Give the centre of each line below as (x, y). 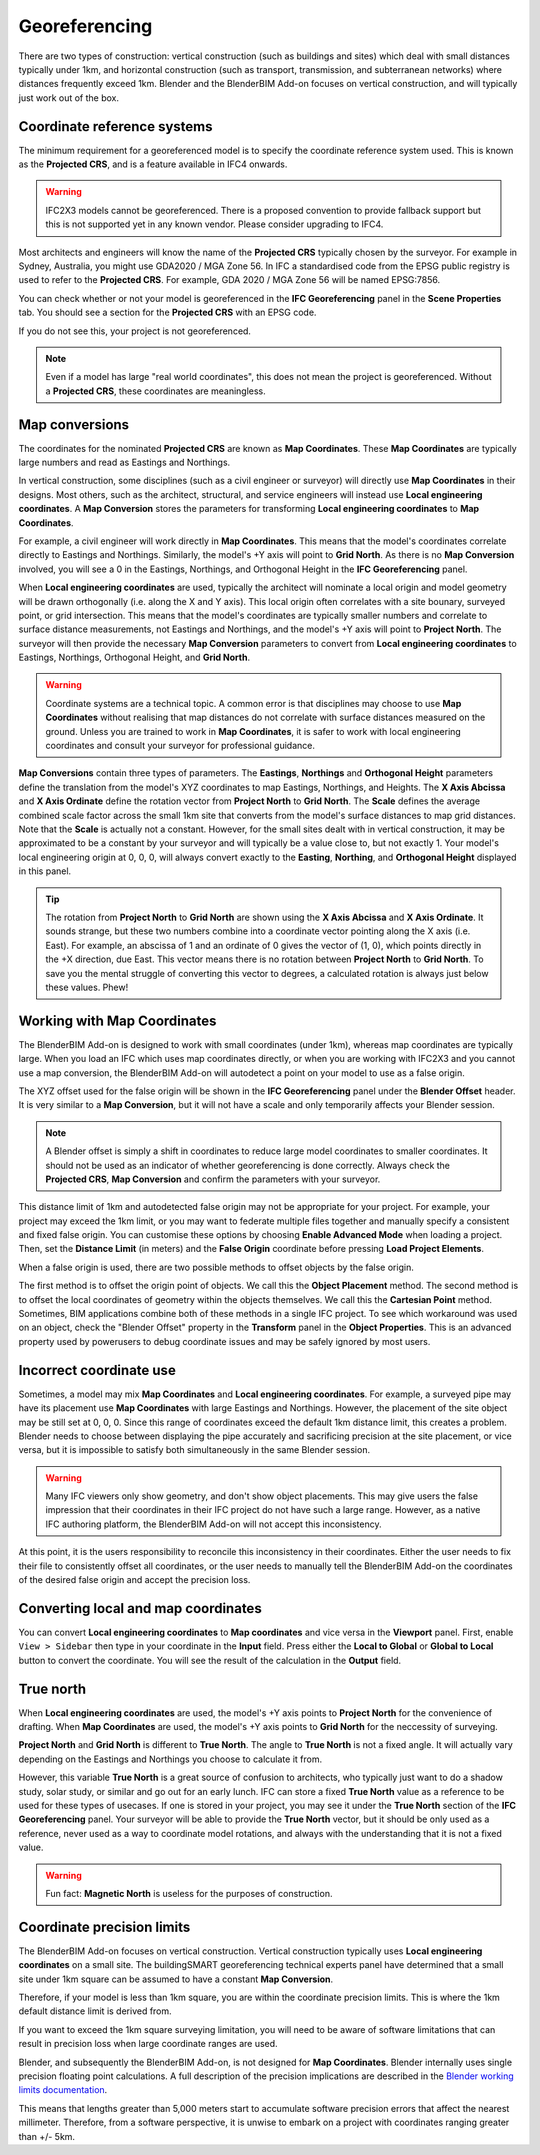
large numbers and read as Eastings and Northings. (124, 462)
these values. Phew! (87, 987)
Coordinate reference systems (116, 126)
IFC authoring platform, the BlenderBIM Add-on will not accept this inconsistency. (213, 1524)
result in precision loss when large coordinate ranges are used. (148, 2044)
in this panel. (45, 871)
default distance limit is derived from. (95, 2011)
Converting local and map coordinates (140, 1608)
